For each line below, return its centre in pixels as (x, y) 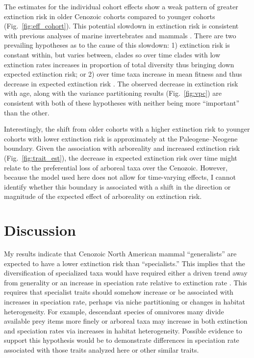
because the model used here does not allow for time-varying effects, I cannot (120, 177)
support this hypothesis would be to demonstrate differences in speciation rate (122, 340)
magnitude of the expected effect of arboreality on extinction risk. (103, 196)
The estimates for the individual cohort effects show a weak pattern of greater (121, 6)
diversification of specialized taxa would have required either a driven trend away (126, 273)
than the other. (27, 112)
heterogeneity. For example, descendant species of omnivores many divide (114, 311)
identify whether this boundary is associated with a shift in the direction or (117, 186)
